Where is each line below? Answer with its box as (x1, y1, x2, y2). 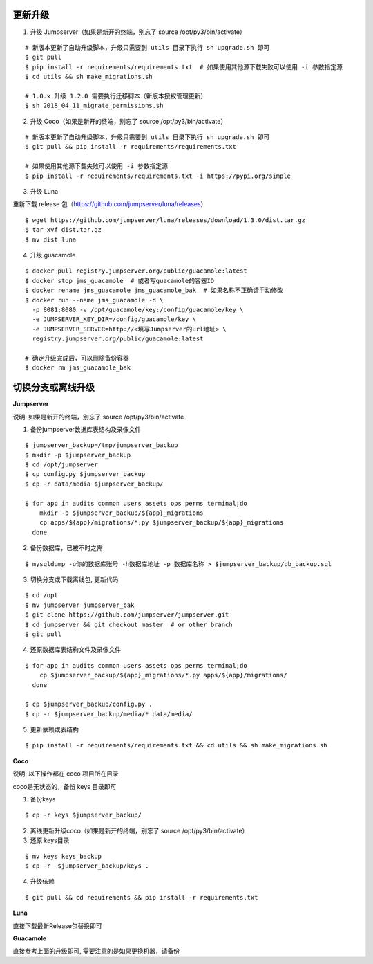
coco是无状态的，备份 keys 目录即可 (12, 782, 117, 790)
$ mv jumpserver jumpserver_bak (25, 601, 135, 609)
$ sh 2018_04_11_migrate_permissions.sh (25, 102, 164, 110)
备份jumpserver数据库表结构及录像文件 (30, 425, 142, 433)
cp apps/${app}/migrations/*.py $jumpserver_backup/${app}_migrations (39, 519, 284, 527)
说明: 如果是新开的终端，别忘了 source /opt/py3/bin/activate (12, 412, 184, 421)
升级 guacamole (30, 251, 76, 259)
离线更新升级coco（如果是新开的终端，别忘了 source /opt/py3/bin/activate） (30, 826, 249, 835)
